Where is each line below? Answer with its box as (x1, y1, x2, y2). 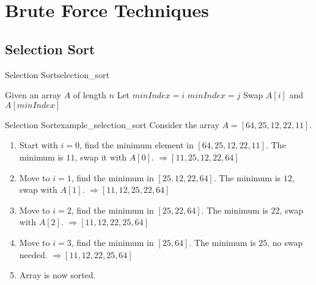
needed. (19, 248, 48, 261)
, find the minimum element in (79, 139, 194, 151)
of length (73, 88, 106, 101)
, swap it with (75, 150, 127, 163)
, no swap (267, 236, 303, 248)
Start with (19, 139, 58, 151)
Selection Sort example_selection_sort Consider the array (5, 118, 219, 131)
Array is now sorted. (19, 269, 96, 281)
